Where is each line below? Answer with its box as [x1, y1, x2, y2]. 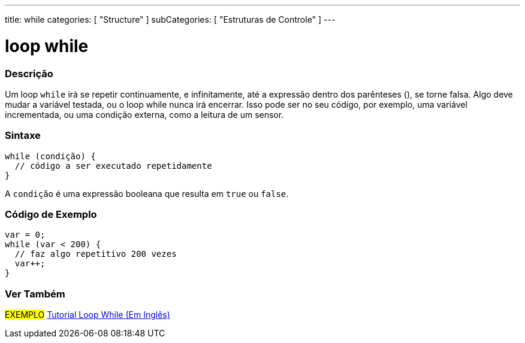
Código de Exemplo [5, 208, 97, 220]
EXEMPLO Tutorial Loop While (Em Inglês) [5, 309, 170, 320]
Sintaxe [5, 129, 41, 142]
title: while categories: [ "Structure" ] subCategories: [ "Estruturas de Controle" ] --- [5, 14, 336, 25]
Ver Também [5, 287, 65, 300]
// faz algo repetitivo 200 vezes [14, 249, 177, 259]
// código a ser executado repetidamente [14, 160, 212, 171]
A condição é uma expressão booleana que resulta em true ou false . [5, 188, 289, 199]
